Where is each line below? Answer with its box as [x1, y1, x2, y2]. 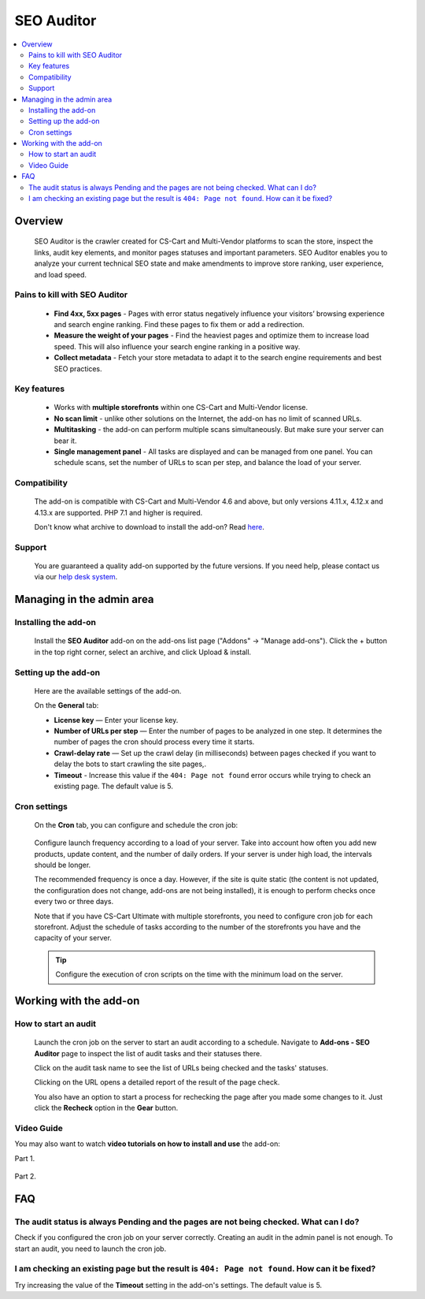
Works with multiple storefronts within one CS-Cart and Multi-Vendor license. [54, 403, 309, 412]
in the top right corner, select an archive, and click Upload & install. [34, 647, 252, 657]
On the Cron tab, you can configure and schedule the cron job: [34, 820, 238, 829]
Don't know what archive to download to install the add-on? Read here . [34, 523, 265, 532]
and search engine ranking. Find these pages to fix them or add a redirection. [54, 319, 305, 329]
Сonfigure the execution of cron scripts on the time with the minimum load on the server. [55, 970, 343, 979]
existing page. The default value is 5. [54, 781, 173, 791]
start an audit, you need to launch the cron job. [14, 1244, 167, 1253]
